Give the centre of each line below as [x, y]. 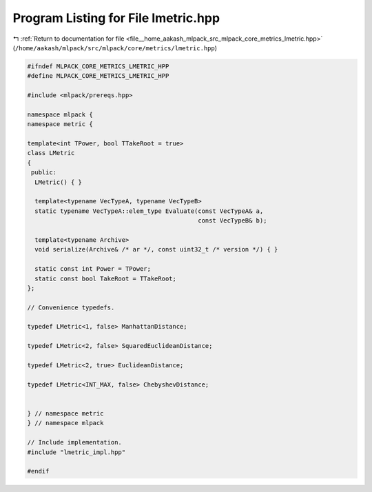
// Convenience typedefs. [71, 307]
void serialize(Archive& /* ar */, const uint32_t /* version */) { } [156, 249]
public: [44, 173]
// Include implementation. [74, 442]
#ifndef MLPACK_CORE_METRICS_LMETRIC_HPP [98, 66]
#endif [38, 471]
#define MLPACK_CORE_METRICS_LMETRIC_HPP [98, 76]
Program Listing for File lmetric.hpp [116, 18]
